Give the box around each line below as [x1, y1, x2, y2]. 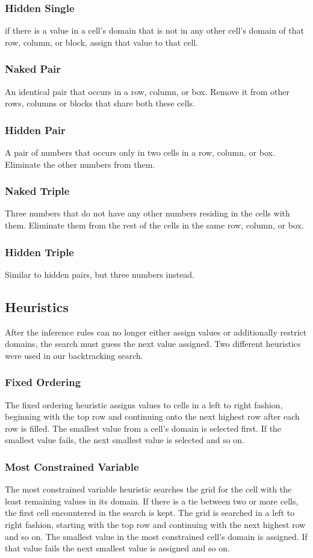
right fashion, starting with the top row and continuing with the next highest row [5, 518, 306, 531]
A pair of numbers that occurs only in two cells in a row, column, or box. [5, 146, 275, 159]
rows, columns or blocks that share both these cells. [5, 97, 195, 109]
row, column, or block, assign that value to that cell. [5, 35, 199, 48]
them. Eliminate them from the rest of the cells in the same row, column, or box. [5, 219, 304, 231]
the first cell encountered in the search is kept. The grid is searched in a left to [5, 506, 295, 519]
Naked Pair [5, 61, 61, 76]
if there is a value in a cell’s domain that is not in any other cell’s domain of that [5, 24, 304, 37]
